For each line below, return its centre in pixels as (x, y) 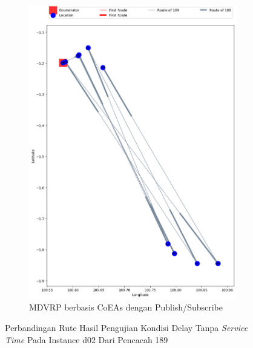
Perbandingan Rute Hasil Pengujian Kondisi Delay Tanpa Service (126, 328)
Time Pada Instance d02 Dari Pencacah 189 (87, 339)
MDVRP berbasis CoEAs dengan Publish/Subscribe (126, 307)
